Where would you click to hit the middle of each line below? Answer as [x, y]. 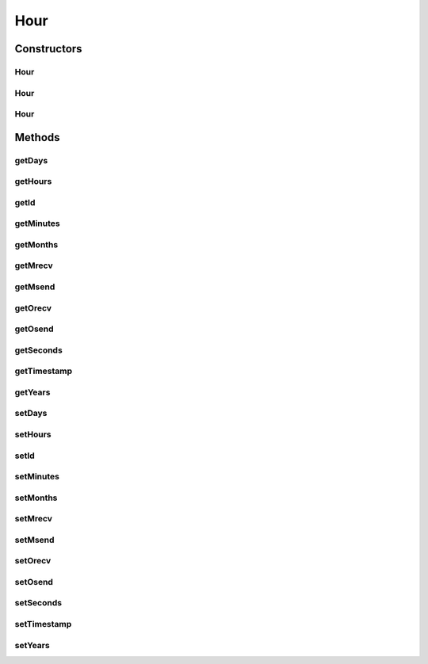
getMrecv [34, 265]
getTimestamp [44, 371]
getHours [33, 181]
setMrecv [34, 519]
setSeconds [38, 603]
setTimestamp [43, 624]
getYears [32, 392]
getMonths [36, 244]
